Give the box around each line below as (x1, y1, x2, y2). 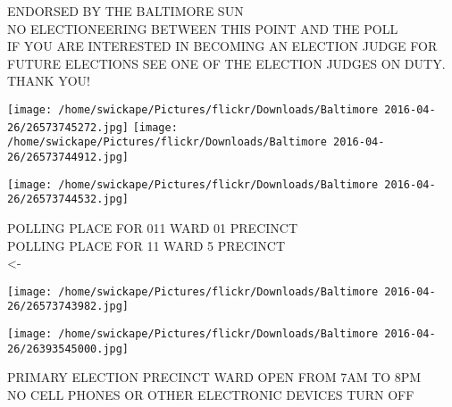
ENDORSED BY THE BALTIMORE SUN (7, 2, 244, 20)
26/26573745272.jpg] (7, 120, 130, 134)
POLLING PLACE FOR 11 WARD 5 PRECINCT (7, 236, 286, 254)
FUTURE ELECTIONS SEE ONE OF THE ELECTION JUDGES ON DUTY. (7, 54, 446, 72)
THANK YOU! (7, 71, 90, 90)
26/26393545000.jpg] (7, 342, 130, 355)
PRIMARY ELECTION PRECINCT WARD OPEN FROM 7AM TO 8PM (7, 368, 422, 386)
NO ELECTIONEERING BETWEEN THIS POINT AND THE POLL (7, 19, 398, 37)
